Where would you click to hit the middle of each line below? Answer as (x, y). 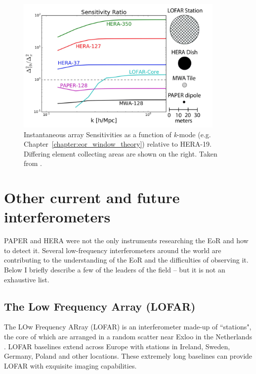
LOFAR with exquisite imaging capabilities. (70, 365)
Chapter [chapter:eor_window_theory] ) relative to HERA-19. (118, 144)
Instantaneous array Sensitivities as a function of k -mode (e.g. (117, 134)
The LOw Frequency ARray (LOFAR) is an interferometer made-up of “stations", (128, 327)
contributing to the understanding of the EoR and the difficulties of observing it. (126, 260)
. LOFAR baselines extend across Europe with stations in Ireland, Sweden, (117, 346)
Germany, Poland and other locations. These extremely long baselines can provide (128, 356)
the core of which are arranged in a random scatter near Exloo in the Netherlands (128, 336)
